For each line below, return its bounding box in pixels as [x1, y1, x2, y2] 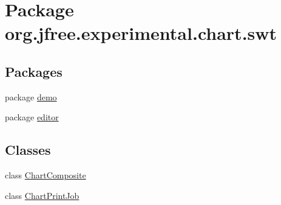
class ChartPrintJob [5, 189, 80, 201]
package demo [5, 90, 57, 103]
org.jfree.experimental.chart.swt [5, 21, 277, 45]
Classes [5, 140, 51, 159]
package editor [5, 111, 59, 123]
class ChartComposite [5, 169, 86, 181]
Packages [5, 62, 63, 80]
